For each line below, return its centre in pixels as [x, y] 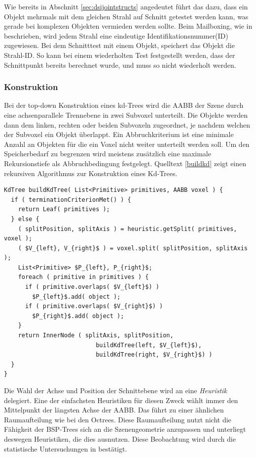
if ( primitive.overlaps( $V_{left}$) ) [92, 287]
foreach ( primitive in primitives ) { [83, 277]
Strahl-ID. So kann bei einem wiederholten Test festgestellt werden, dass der [120, 55]
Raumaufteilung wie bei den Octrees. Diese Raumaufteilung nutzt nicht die [118, 419]
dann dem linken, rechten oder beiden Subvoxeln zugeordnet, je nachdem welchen [127, 124]
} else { [25, 219]
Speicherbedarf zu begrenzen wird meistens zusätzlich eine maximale [108, 154]
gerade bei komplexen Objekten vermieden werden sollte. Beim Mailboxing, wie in [128, 26]
